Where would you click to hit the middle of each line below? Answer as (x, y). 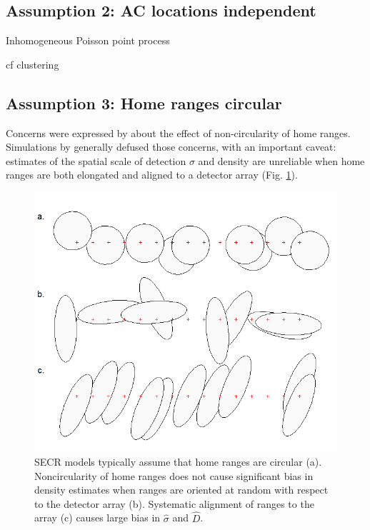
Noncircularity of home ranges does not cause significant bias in (174, 475)
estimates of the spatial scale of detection (96, 160)
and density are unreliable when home (281, 160)
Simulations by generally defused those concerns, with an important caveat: (171, 147)
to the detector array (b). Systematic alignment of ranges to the (174, 503)
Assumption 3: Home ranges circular (144, 102)
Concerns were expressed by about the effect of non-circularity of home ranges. (178, 132)
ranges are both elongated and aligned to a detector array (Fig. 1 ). (152, 175)
